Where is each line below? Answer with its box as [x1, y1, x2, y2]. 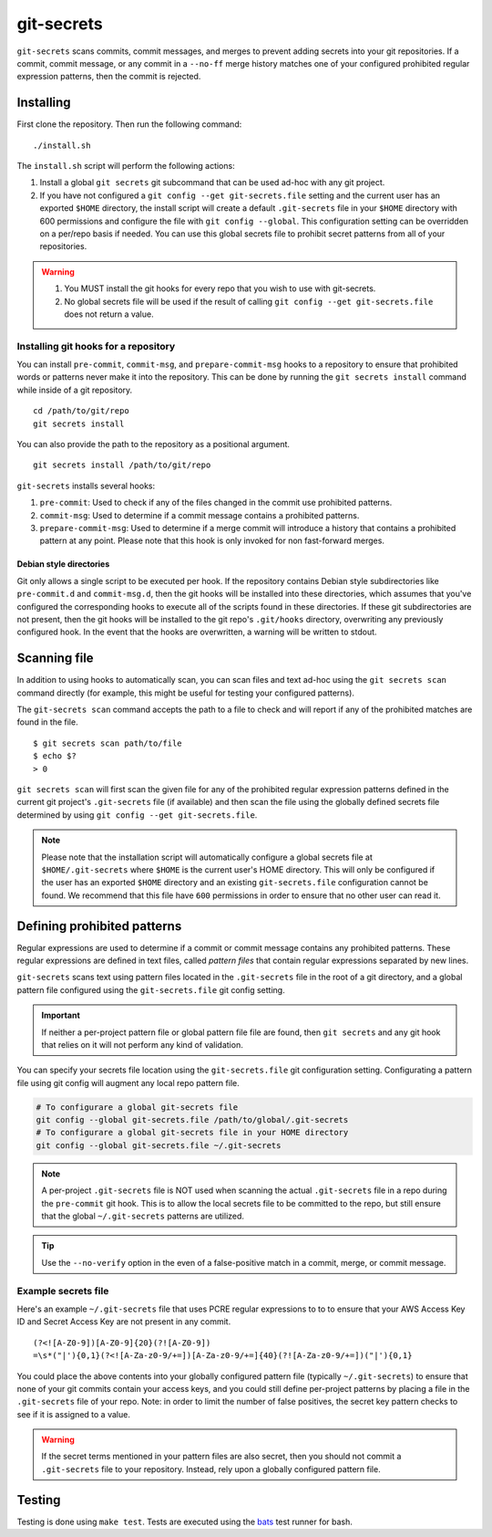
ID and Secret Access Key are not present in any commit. [16, 1316, 231, 1327]
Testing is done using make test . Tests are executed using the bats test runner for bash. [16, 1516, 353, 1527]
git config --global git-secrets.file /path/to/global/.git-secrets [36, 1114, 349, 1125]
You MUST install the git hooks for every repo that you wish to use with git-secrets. [64, 283, 376, 294]
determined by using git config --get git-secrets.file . [16, 809, 258, 821]
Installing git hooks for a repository [16, 340, 176, 352]
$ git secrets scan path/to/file [33, 737, 182, 748]
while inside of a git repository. [16, 384, 133, 395]
